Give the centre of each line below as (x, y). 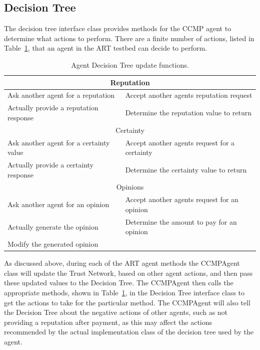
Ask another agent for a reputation (61, 95)
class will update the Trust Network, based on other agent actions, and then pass (128, 273)
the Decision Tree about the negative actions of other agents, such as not (116, 312)
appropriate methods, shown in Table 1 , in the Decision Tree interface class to (124, 293)
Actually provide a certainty (50, 164)
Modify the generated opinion (53, 244)
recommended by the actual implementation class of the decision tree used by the (129, 332)
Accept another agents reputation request (189, 95)
